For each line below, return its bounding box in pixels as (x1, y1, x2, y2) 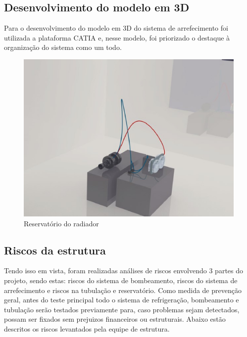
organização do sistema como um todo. (4, 42, 122, 52)
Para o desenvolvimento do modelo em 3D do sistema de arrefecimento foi (4, 23, 228, 33)
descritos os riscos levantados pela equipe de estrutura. (4, 323, 170, 334)
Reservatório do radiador (24, 218, 99, 228)
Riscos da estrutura (4, 242, 106, 257)
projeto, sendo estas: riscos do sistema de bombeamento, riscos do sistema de (4, 275, 238, 285)
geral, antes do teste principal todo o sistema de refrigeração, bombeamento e (4, 295, 239, 305)
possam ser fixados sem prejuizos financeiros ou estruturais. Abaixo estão (4, 314, 226, 324)
